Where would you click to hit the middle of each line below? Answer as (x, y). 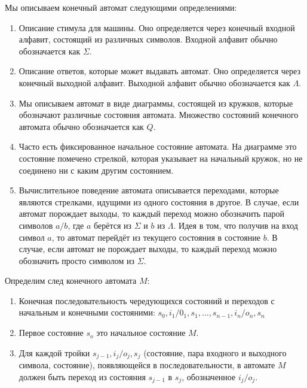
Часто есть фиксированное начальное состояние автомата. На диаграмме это (158, 146)
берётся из (113, 225)
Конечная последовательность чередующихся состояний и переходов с (147, 300)
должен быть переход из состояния (82, 376)
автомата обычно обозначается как (81, 126)
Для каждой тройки (54, 352)
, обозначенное (209, 376)
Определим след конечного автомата (71, 281)
